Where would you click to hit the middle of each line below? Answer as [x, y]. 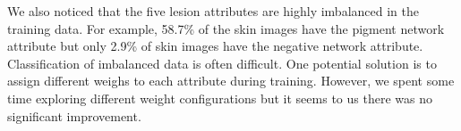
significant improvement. [74, 115]
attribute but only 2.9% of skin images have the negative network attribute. [215, 46]
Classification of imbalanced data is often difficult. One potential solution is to [222, 63]
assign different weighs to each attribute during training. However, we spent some [231, 81]
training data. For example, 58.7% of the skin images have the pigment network [226, 28]
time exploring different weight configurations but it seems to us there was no [220, 98]
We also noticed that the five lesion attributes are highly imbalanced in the [213, 11]
